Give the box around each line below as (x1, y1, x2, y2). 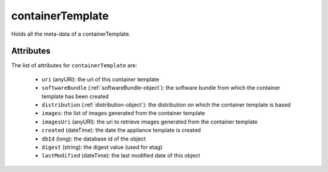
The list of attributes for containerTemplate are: (11, 62, 137, 69)
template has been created (41, 93, 109, 100)
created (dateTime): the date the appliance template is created (41, 127, 201, 134)
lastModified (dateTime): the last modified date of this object (41, 152, 200, 159)
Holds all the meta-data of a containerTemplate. (11, 30, 131, 38)
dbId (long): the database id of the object (41, 135, 146, 142)
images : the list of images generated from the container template (41, 110, 206, 117)
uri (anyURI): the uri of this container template (41, 76, 159, 83)
